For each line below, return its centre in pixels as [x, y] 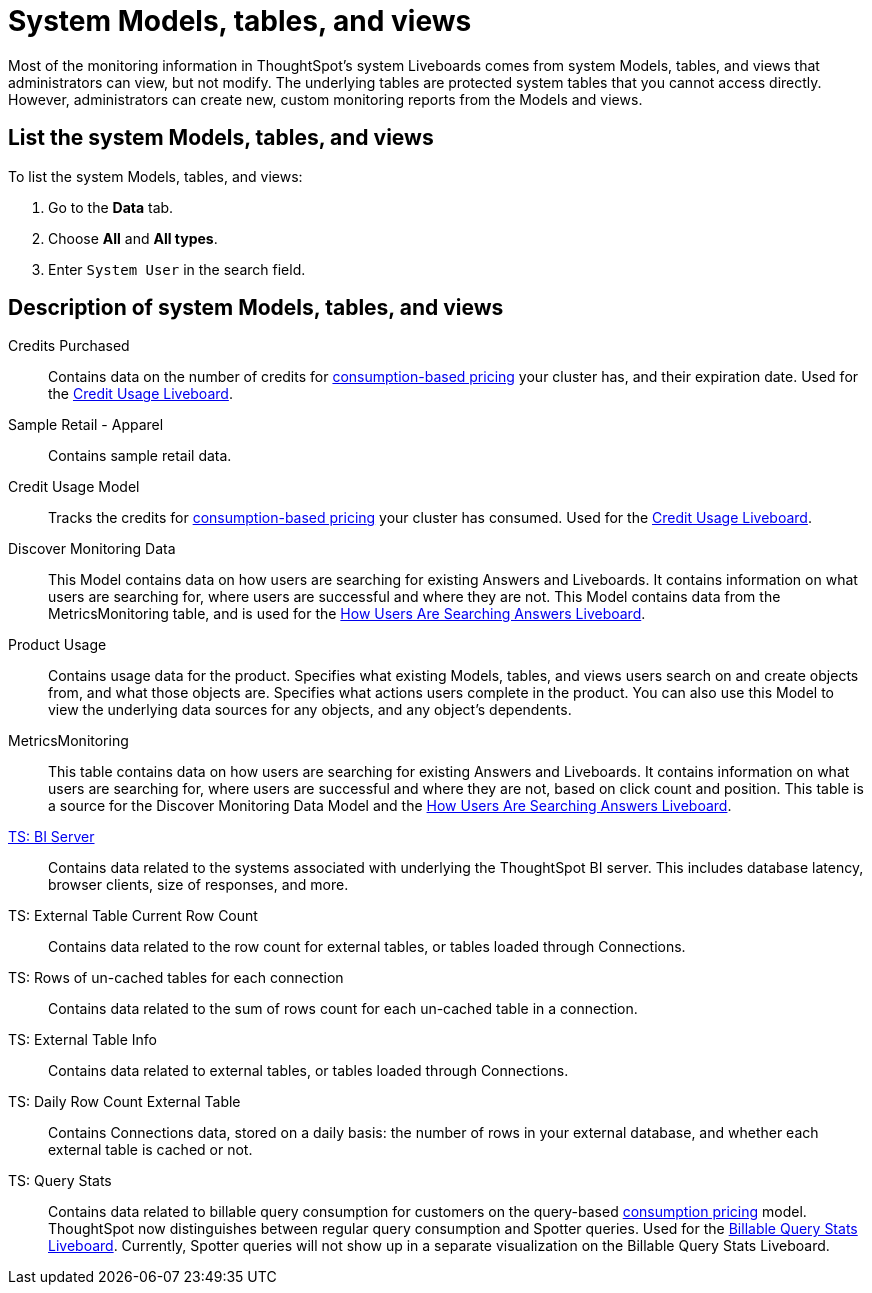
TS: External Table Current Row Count [133, 916]
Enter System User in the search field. [177, 269]
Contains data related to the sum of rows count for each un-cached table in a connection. [343, 1009]
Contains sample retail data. [140, 456]
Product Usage [57, 645]
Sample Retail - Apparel [86, 425]
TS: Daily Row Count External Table [124, 1102]
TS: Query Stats [60, 1181]
